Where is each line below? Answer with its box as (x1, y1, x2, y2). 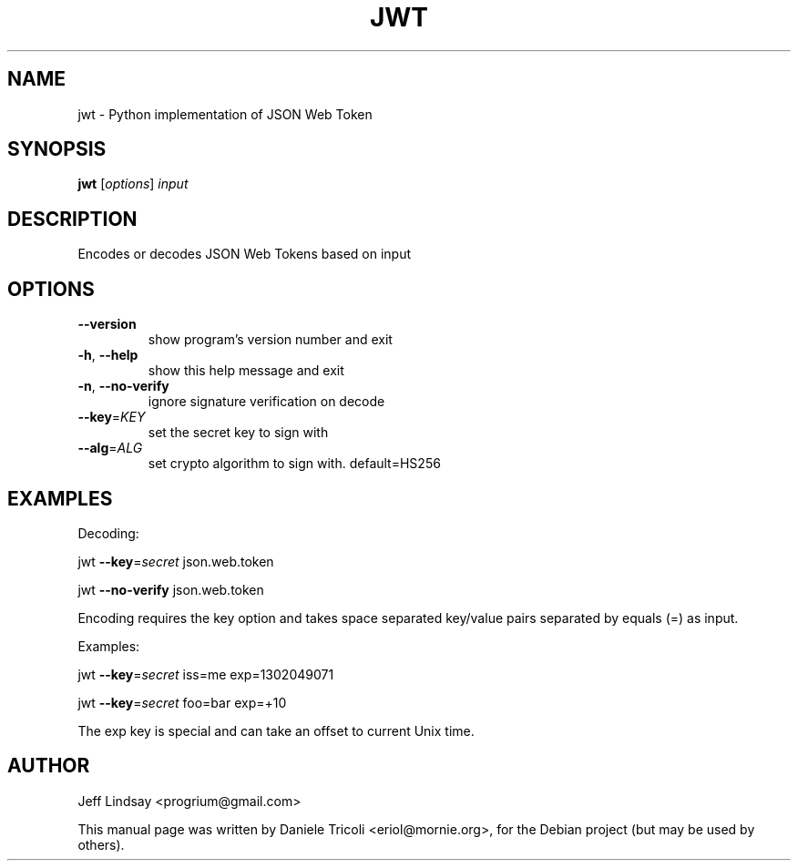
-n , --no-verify (77, 378, 169, 394)
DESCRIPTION (7, 207, 138, 230)
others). (77, 836, 125, 853)
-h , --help (77, 347, 138, 363)
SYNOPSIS (7, 138, 107, 161)
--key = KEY (77, 409, 146, 425)
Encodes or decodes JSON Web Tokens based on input (77, 246, 412, 262)
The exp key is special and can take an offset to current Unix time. (77, 722, 475, 739)
